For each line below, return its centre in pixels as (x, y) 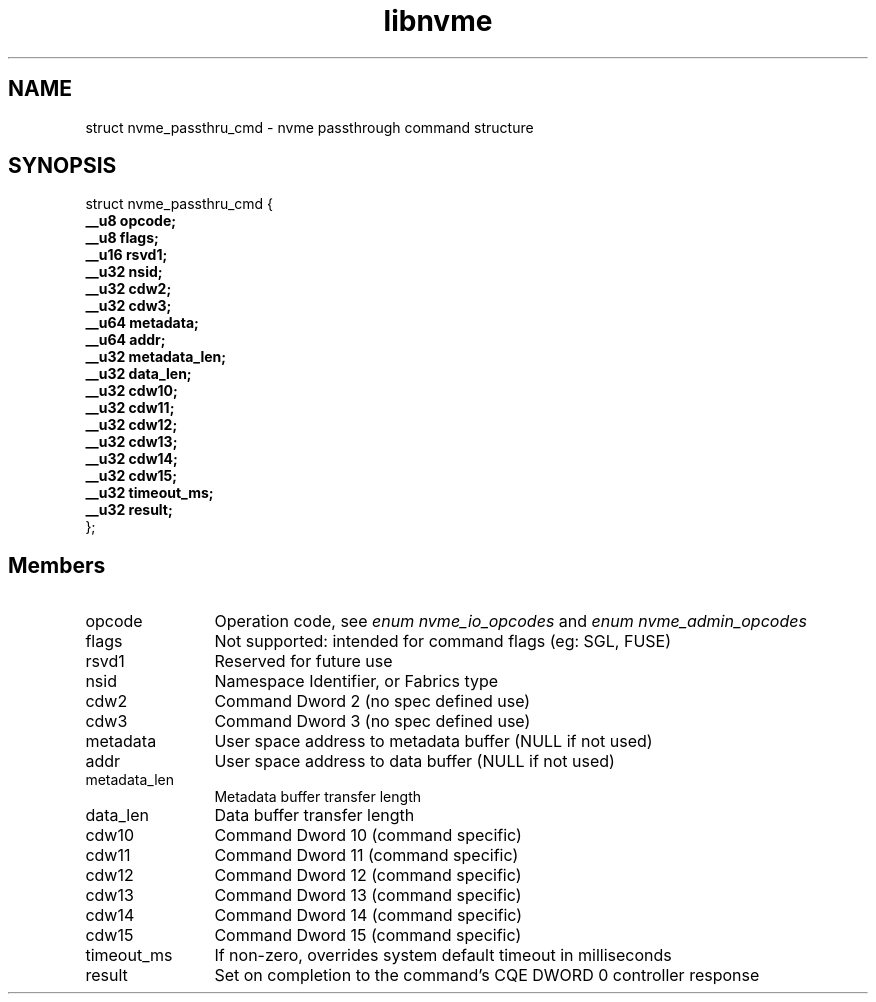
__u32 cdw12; (131, 425)
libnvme (438, 21)
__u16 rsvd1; (126, 255)
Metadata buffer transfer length (317, 797)
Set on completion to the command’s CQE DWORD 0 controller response (487, 975)
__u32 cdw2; (128, 289)
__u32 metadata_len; (156, 357)
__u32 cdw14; (131, 459)
